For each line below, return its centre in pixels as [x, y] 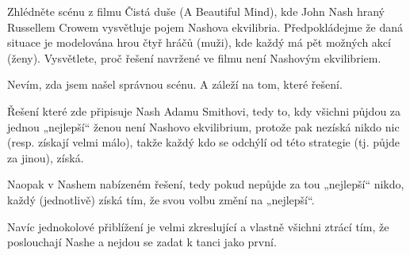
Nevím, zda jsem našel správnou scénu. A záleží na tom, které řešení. [175, 84]
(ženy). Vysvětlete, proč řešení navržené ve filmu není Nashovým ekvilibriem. [194, 57]
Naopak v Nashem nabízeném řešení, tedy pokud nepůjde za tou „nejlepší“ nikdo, [206, 184]
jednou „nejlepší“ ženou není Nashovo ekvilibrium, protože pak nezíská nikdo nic [203, 126]
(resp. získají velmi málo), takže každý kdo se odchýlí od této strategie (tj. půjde [204, 142]
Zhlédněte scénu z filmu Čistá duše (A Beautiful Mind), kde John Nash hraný [196, 11]
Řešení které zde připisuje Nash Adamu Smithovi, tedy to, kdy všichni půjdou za [204, 110]
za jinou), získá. [46, 157]
